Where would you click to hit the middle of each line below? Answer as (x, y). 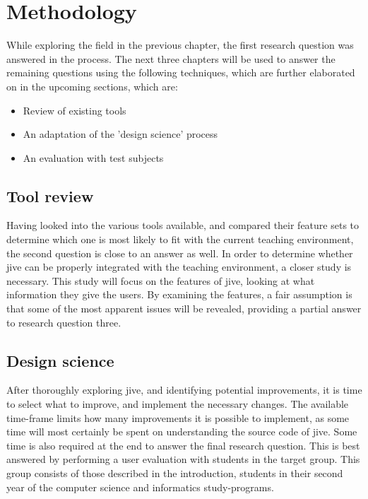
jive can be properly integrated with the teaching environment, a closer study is (179, 267)
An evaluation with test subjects (93, 157)
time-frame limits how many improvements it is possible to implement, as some (178, 417)
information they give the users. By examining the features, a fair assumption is (179, 294)
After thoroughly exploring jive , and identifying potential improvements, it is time (184, 390)
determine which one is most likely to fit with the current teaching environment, (180, 239)
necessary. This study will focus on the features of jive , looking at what (161, 280)
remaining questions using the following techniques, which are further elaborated (181, 72)
